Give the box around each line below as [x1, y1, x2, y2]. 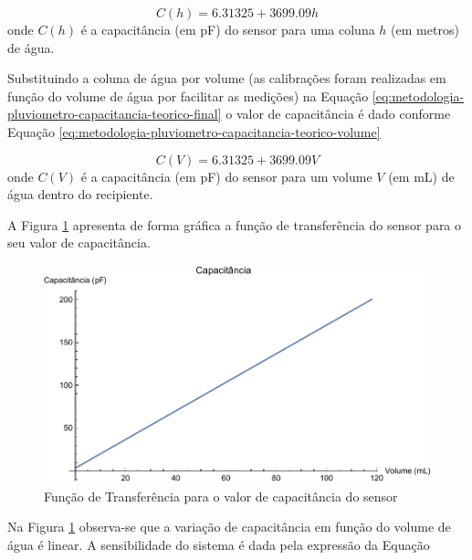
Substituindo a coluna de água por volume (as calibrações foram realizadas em [7, 69, 446, 88]
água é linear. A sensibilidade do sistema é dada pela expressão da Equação [7, 535, 430, 554]
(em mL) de [388, 166, 455, 185]
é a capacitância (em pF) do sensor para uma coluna [80, 20, 375, 38]
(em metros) [391, 20, 459, 38]
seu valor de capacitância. [7, 233, 151, 252]
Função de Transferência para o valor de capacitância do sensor [44, 486, 398, 505]
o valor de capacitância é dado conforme [226, 104, 451, 123]
